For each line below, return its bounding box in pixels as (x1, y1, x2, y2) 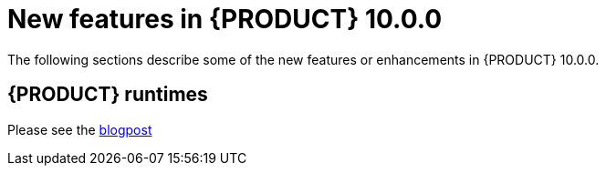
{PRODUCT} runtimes (7, 83, 208, 107)
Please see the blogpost (7, 121, 152, 137)
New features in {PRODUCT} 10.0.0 (7, 4, 443, 35)
